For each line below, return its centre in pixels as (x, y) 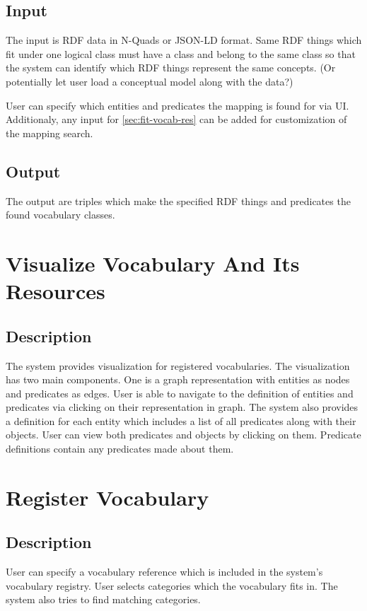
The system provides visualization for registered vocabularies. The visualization (178, 365)
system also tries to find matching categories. (103, 599)
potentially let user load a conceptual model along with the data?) (150, 81)
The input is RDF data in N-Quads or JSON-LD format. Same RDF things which (184, 40)
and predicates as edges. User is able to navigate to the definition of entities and (180, 393)
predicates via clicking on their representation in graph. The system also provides (182, 407)
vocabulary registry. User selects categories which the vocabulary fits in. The (172, 585)
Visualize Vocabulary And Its (153, 263)
